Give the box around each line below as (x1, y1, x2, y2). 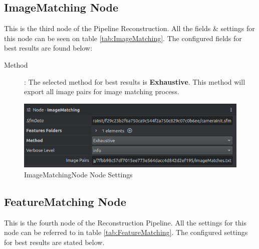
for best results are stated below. (4, 236, 105, 247)
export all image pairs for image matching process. (24, 86, 179, 97)
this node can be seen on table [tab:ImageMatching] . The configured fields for (4, 33, 242, 43)
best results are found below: (4, 43, 93, 53)
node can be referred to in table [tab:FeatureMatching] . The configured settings (4, 227, 248, 237)
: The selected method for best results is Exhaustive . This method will (24, 76, 245, 87)
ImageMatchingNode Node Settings (24, 169, 133, 179)
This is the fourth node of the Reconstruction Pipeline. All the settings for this (4, 217, 246, 227)
